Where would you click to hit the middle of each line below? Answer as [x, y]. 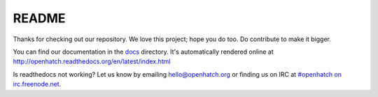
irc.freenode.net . [37, 84]
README [39, 18]
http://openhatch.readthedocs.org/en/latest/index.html [92, 61]
